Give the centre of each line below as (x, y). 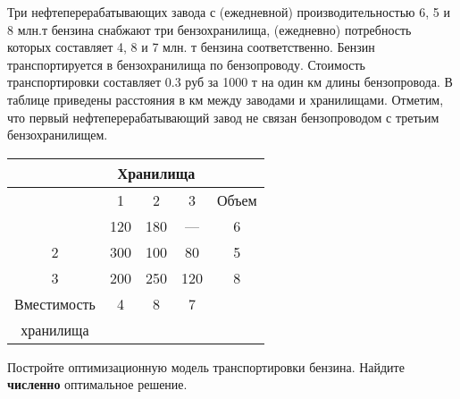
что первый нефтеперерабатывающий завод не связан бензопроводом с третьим (223, 117)
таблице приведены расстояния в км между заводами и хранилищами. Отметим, (226, 99)
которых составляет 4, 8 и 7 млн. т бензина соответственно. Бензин (191, 47)
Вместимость (55, 303)
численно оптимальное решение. (97, 384)
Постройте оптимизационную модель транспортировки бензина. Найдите (206, 366)
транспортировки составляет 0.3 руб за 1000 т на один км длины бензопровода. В (230, 82)
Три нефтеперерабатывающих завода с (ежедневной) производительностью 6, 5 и (229, 12)
